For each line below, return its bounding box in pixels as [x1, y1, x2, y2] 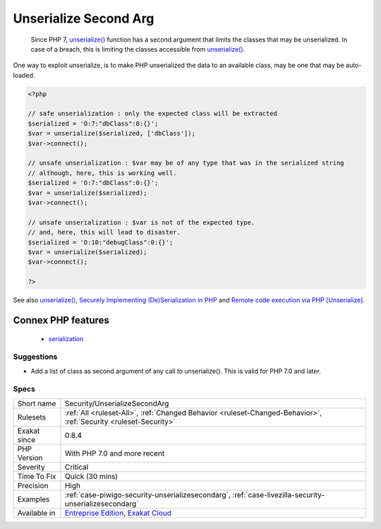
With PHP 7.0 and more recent [64, 448, 165, 458]
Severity [17, 462, 45, 472]
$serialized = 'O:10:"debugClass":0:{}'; [28, 238, 174, 246]
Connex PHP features [13, 314, 109, 326]
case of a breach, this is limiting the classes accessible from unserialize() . [30, 44, 246, 53]
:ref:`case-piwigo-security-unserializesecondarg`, [64, 489, 231, 499]
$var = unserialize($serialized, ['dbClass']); [28, 129, 195, 138]
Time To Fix [17, 471, 56, 481]
